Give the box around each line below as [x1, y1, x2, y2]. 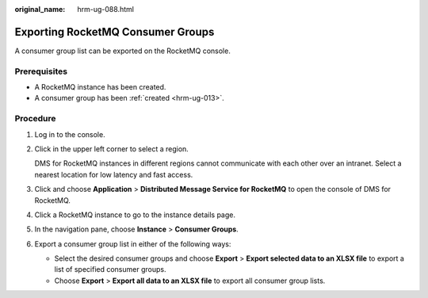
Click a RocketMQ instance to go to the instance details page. [34, 210, 236, 220]
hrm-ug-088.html [77, 5, 135, 13]
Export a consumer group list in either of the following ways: [34, 239, 231, 249]
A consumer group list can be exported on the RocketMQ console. [14, 46, 231, 55]
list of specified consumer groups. [54, 265, 166, 274]
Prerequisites [14, 66, 67, 77]
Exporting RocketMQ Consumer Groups [14, 25, 215, 39]
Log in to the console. [34, 129, 106, 139]
